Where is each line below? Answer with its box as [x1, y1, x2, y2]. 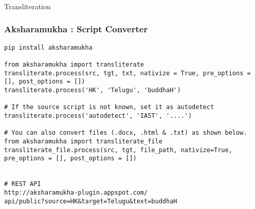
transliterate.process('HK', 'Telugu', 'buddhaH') [4, 87, 181, 94]
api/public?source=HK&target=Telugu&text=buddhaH [4, 197, 177, 205]
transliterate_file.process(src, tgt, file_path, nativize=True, [4, 146, 232, 154]
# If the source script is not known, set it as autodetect [4, 103, 214, 111]
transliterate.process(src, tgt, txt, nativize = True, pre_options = [4, 69, 251, 77]
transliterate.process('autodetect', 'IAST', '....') [4, 112, 192, 119]
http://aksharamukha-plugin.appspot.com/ [4, 189, 148, 196]
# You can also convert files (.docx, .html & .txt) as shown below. [4, 129, 247, 137]
